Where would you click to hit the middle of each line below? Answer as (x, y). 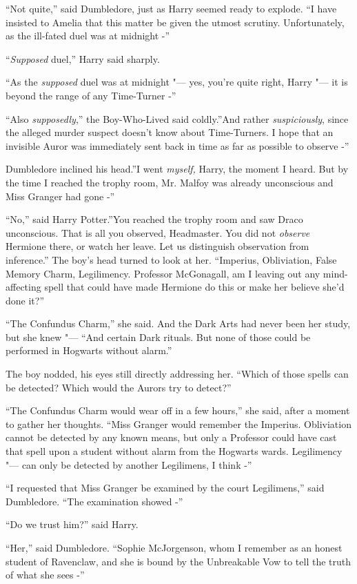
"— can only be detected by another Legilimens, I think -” (129, 464)
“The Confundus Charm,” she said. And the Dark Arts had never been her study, (178, 323)
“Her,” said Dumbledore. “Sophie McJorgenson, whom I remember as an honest (174, 547)
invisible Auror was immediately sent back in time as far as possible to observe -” (177, 145)
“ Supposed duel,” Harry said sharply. (83, 58)
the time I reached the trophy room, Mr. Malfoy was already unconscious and (170, 182)
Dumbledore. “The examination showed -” (94, 501)
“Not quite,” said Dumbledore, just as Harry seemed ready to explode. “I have (171, 8)
